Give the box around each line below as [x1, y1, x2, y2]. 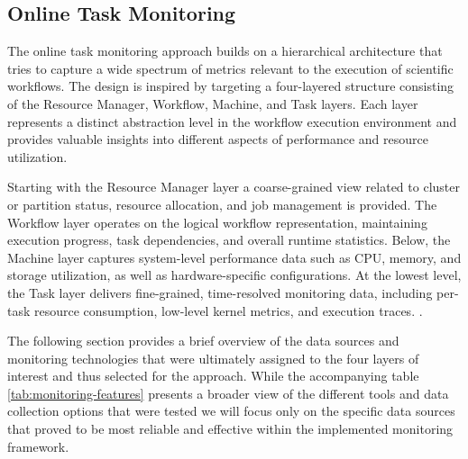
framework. [7, 436, 69, 455]
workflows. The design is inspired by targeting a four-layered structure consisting [7, 76, 454, 95]
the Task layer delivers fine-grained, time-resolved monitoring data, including [7, 283, 433, 301]
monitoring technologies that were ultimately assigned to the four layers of [7, 348, 419, 367]
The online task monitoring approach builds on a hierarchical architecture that [7, 41, 443, 60]
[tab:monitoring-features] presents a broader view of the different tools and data [7, 383, 449, 402]
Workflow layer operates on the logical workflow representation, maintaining [7, 212, 427, 231]
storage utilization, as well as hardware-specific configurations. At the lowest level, [7, 265, 462, 284]
